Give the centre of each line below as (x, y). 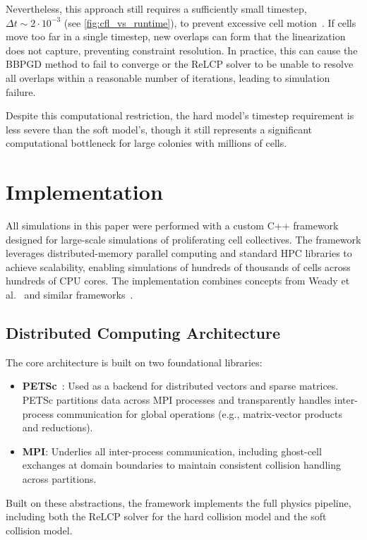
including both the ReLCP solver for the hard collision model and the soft (166, 516)
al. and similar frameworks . (70, 295)
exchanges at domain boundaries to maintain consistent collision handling (181, 465)
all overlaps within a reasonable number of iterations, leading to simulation (168, 77)
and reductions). (58, 427)
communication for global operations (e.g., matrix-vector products (200, 413)
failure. (21, 91)
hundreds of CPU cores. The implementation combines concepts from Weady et (178, 281)
